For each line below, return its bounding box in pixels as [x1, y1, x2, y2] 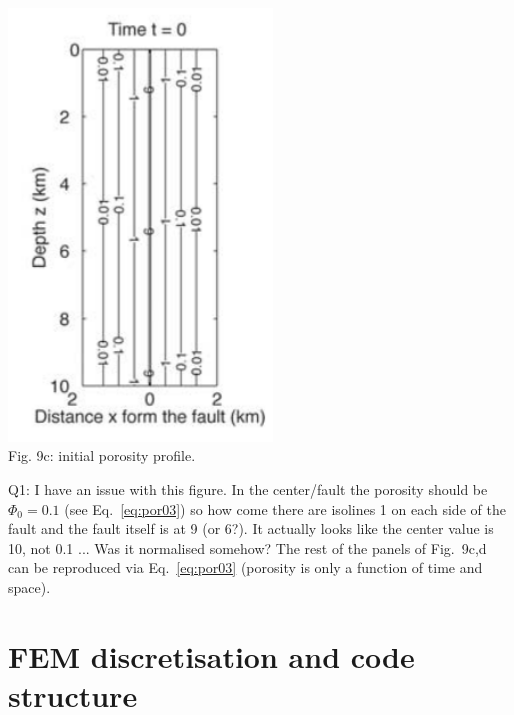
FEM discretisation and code [8, 635, 415, 676]
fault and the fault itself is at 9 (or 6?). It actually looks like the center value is [8, 518, 494, 539]
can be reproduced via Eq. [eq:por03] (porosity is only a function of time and [8, 557, 483, 578]
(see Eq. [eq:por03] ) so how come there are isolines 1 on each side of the [64, 498, 506, 519]
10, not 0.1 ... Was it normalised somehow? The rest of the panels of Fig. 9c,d [8, 537, 487, 558]
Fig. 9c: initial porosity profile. [8, 445, 196, 466]
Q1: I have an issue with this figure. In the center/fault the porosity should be [8, 478, 488, 499]
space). [8, 576, 51, 597]
